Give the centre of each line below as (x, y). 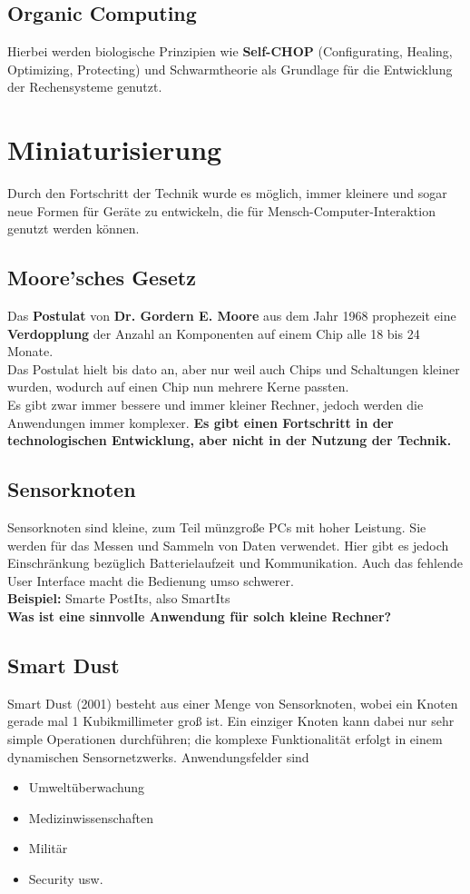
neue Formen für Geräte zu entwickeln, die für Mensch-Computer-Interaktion (221, 210)
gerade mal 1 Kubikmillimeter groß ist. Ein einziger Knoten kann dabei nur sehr (231, 721)
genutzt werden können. (73, 228)
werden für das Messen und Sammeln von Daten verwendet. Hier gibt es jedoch (228, 545)
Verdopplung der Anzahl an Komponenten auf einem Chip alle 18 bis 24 (214, 333)
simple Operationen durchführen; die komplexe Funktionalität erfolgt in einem (225, 739)
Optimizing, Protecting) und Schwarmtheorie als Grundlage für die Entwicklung (230, 69)
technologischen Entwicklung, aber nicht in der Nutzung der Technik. (230, 440)
